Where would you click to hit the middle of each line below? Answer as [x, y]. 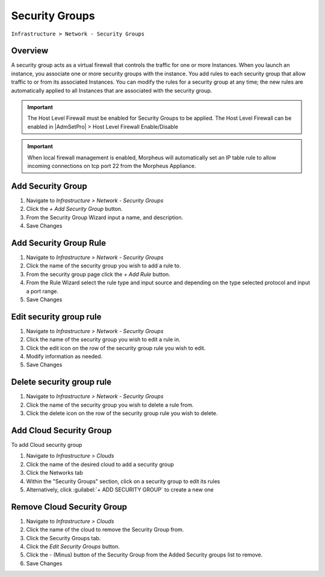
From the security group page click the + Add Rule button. [98, 274]
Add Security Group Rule [59, 243]
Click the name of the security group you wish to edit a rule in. [103, 340]
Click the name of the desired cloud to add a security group [100, 464]
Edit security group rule [56, 317]
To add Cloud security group [47, 444]
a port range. [42, 291]
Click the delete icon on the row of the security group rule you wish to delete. [122, 413]
